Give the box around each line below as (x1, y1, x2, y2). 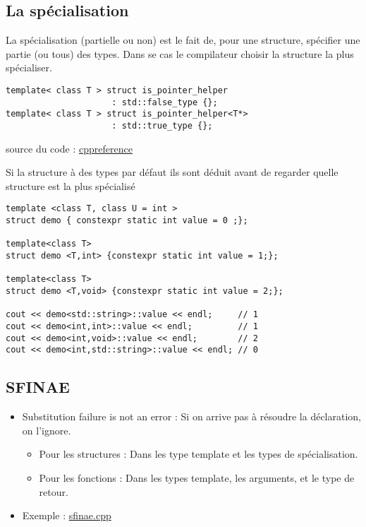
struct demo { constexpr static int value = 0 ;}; (6, 215, 248, 226)
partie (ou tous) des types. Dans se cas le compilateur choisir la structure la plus (6, 46, 354, 61)
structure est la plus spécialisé (6, 178, 135, 193)
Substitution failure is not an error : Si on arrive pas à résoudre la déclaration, (22, 409, 362, 424)
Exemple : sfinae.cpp (22, 508, 111, 523)
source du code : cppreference (6, 141, 133, 155)
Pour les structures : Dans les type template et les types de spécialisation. (39, 446, 358, 461)
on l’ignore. (22, 422, 71, 437)
